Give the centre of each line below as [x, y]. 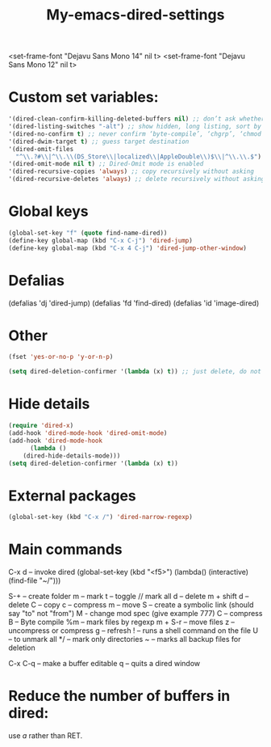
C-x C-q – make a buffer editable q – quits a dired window [104, 664]
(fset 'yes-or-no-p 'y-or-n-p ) [61, 357]
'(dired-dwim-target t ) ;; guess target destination [99, 141]
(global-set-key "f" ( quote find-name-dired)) [88, 233]
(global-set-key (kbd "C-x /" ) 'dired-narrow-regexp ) [101, 517]
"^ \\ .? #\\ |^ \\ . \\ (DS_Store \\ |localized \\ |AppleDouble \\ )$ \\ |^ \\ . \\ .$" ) [139, 156]
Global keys [48, 211]
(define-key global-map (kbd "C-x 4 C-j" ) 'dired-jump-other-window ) [128, 248]
